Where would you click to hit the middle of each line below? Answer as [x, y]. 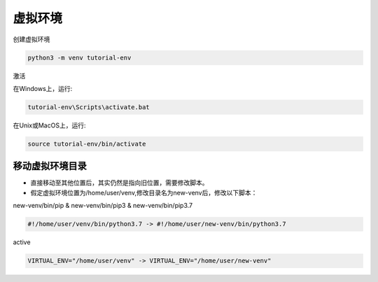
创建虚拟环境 [31, 39]
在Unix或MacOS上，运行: [49, 125]
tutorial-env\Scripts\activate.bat [89, 107]
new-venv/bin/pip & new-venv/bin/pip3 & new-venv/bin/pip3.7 [103, 206]
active [22, 242]
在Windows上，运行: [43, 88]
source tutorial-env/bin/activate [87, 144]
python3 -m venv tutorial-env [79, 57]
